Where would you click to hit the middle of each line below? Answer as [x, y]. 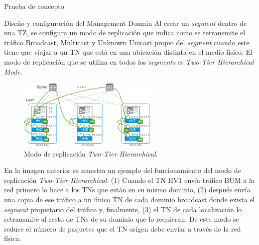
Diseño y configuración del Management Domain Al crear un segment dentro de [126, 23]
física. [13, 238]
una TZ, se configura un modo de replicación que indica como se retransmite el [125, 33]
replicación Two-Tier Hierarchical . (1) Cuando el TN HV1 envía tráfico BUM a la [129, 180]
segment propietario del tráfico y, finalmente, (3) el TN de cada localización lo [123, 209]
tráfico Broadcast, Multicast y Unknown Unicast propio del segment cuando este [127, 42]
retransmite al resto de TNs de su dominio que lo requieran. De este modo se [122, 219]
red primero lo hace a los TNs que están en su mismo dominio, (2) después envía [127, 190]
